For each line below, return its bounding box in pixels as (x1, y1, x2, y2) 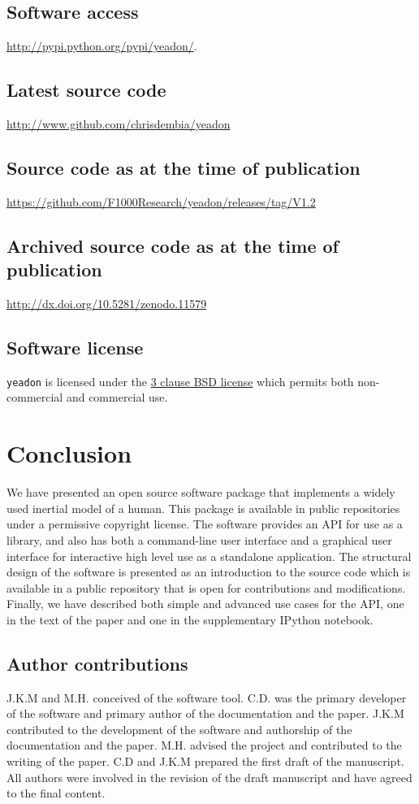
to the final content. (6, 784, 106, 802)
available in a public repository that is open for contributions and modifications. (6, 579, 406, 596)
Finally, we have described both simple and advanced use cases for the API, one (6, 595, 404, 612)
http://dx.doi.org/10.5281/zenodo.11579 (6, 294, 207, 311)
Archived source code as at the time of (6, 233, 339, 258)
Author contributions (6, 650, 188, 676)
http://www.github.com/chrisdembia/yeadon (6, 115, 231, 132)
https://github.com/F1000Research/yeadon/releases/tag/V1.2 (6, 193, 316, 210)
